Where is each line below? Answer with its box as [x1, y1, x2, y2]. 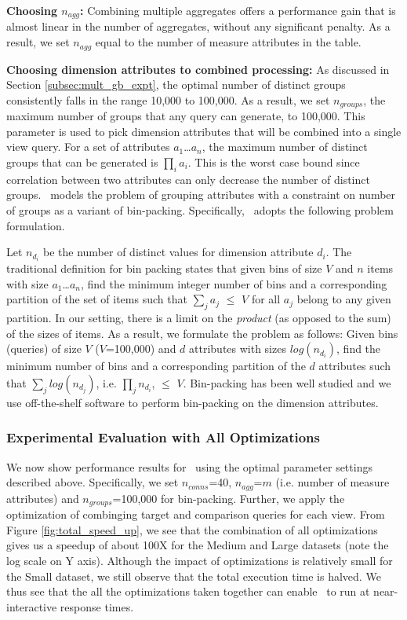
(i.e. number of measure [275, 474, 390, 490]
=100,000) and [105, 340, 176, 357]
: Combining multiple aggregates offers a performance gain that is [80, 2, 396, 18]
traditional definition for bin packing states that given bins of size [6, 260, 322, 277]
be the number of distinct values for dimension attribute [43, 244, 314, 260]
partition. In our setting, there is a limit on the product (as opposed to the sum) [6, 310, 391, 326]
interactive [6, 598, 57, 614]
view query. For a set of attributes [6, 138, 170, 155]
